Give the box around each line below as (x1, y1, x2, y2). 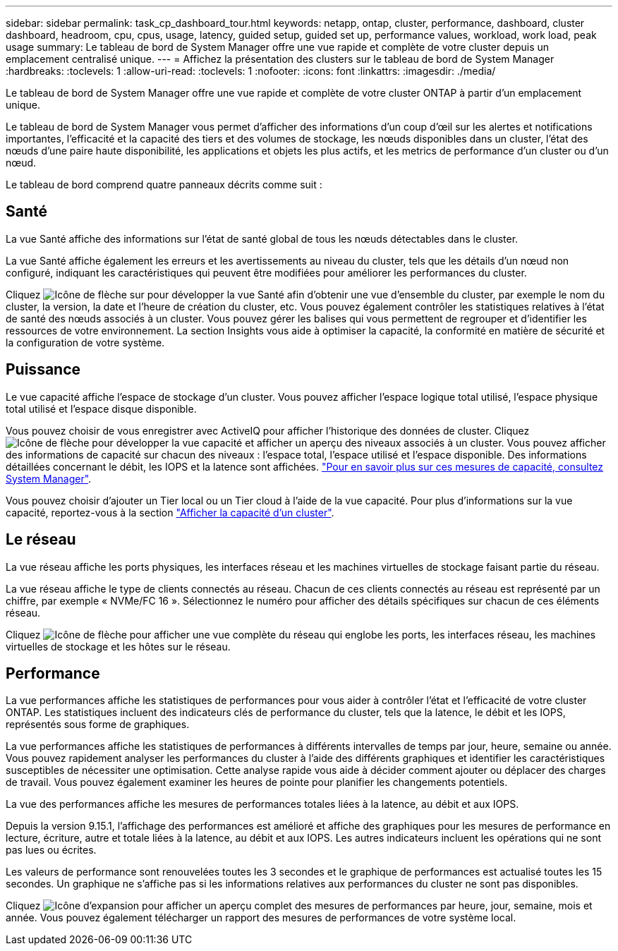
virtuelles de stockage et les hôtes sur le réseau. (6, 640, 231, 653)
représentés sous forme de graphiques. (6, 718, 190, 731)
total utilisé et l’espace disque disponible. (6, 402, 197, 415)
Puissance (6, 361, 81, 379)
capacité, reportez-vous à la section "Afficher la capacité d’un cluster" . (6, 506, 334, 519)
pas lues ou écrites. (6, 844, 97, 856)
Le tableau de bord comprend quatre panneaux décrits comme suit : (6, 178, 322, 190)
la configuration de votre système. (6, 336, 165, 349)
